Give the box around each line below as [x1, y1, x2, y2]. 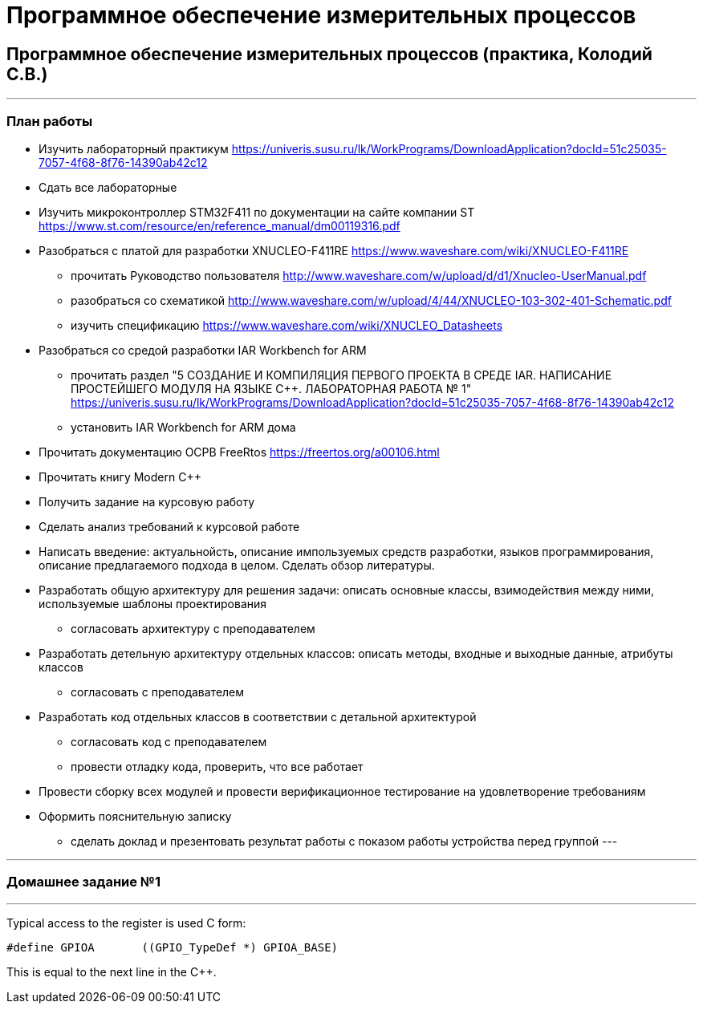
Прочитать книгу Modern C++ [39, 469, 201, 484]
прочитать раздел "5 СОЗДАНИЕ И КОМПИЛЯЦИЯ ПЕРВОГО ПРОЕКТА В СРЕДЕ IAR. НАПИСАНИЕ [71, 367, 612, 382]
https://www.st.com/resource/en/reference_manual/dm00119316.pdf [39, 218, 400, 233]
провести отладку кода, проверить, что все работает [71, 759, 364, 773]
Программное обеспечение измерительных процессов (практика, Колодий [6, 43, 652, 64]
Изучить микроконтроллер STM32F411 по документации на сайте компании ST [39, 205, 475, 219]
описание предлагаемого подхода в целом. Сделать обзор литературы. [39, 558, 435, 572]
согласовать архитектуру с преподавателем [71, 621, 315, 635]
